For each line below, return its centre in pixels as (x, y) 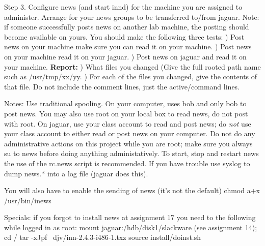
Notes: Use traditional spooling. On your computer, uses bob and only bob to (125, 103)
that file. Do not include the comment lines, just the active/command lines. (122, 86)
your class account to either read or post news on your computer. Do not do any (130, 133)
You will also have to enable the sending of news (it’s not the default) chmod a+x (132, 190)
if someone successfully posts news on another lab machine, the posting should (127, 27)
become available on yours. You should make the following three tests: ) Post (124, 36)
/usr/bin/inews (28, 200)
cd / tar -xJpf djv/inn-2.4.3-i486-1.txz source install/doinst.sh (103, 237)
